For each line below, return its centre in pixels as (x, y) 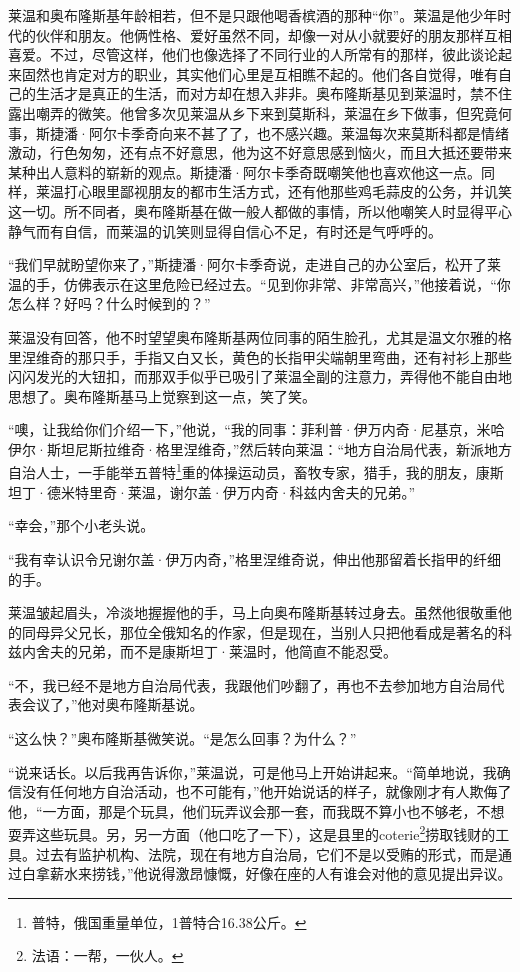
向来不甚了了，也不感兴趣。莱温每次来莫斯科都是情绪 (333, 132)
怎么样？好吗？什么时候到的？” (109, 303)
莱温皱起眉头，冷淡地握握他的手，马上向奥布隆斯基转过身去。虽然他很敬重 (253, 612)
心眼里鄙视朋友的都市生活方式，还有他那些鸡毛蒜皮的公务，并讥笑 (294, 191)
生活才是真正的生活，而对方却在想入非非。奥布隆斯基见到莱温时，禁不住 (273, 93)
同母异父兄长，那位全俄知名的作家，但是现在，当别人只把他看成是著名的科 (266, 631)
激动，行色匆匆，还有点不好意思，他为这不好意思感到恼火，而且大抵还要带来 (260, 152)
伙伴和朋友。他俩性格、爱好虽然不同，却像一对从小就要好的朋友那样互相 (273, 34)
